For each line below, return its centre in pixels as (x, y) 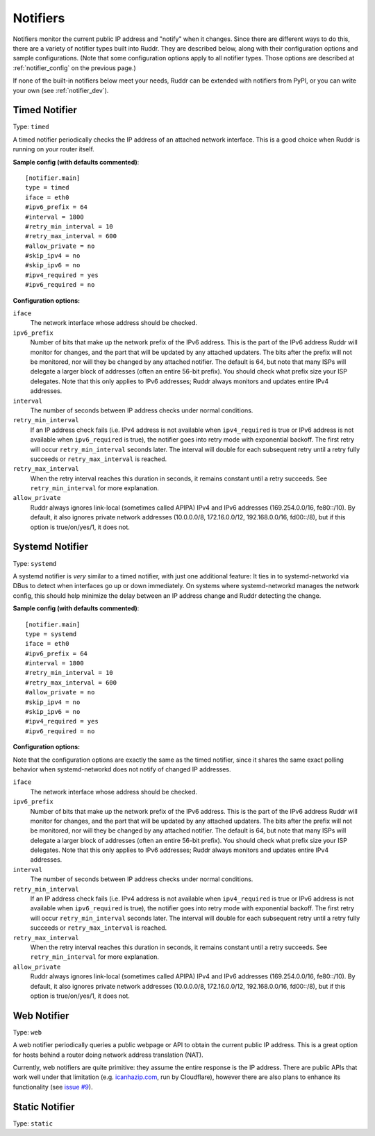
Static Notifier (44, 1106)
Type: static (33, 1123)
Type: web (27, 1032)
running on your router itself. (54, 149)
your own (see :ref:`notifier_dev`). (61, 90)
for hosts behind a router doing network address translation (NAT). (108, 1055)
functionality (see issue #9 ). (53, 1087)
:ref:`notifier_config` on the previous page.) (75, 68)
